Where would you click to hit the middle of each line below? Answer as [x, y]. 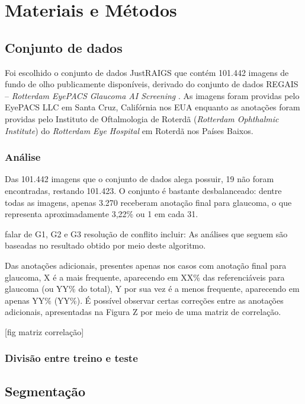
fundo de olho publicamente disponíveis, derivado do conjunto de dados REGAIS [152, 84]
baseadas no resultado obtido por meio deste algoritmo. [105, 245]
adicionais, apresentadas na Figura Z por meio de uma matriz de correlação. [143, 312]
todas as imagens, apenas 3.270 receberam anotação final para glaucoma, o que [148, 202]
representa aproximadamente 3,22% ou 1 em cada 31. [102, 214]
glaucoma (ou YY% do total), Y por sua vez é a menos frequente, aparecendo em [152, 289]
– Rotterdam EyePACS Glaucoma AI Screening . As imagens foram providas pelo [152, 95]
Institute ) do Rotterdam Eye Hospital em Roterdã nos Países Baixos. [129, 130]
